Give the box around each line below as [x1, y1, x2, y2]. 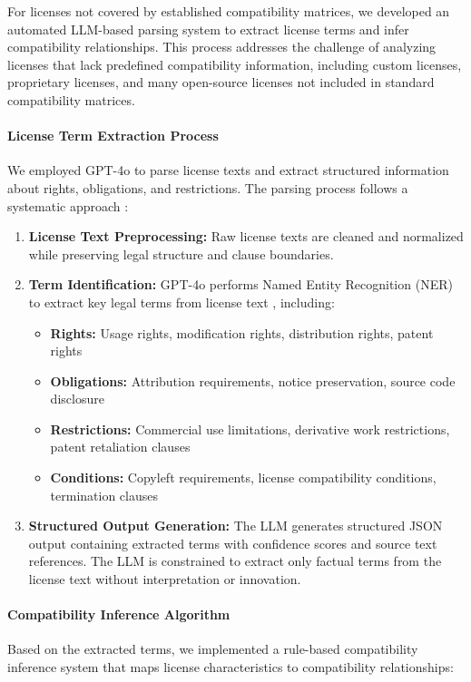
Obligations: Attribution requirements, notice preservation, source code [50, 371, 456, 390]
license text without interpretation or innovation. [28, 570, 301, 589]
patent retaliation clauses [50, 437, 191, 456]
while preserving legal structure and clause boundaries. [28, 244, 334, 263]
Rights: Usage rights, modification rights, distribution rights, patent [50, 323, 434, 342]
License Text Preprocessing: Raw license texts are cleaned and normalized [28, 227, 464, 246]
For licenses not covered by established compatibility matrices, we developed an [7, 2, 450, 20]
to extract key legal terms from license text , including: [28, 292, 335, 311]
